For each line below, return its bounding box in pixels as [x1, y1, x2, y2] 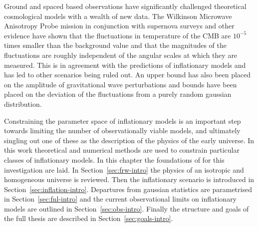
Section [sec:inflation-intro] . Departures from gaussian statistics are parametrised [4, 184, 252, 194]
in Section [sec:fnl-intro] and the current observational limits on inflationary [4, 194, 237, 204]
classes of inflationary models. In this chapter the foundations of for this [4, 154, 225, 165]
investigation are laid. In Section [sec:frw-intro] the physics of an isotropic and [4, 164, 244, 175]
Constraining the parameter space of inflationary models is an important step [4, 115, 241, 126]
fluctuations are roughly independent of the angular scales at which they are [4, 49, 238, 60]
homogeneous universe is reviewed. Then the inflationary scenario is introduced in [4, 174, 255, 185]
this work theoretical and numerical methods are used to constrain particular [4, 145, 240, 155]
